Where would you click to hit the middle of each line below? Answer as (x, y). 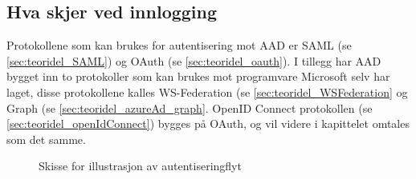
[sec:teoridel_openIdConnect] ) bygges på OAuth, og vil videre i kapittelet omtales (208, 123)
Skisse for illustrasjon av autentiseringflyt (140, 166)
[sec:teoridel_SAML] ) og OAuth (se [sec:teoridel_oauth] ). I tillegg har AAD (194, 60)
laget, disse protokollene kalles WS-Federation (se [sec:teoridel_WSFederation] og (207, 91)
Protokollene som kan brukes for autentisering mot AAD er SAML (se (179, 45)
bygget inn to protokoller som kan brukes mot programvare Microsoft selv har (198, 76)
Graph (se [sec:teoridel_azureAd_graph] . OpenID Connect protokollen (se (190, 107)
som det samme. (46, 139)
